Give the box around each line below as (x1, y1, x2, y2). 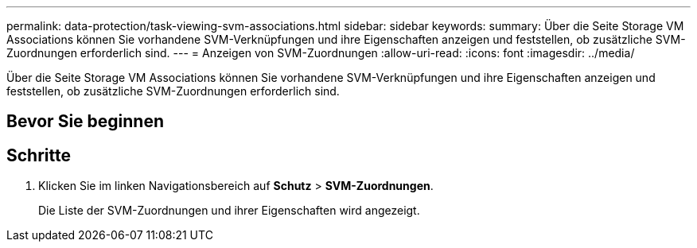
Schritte (6, 145, 71, 165)
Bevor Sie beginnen (6, 111, 165, 132)
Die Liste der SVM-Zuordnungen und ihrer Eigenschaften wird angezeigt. (38, 203, 420, 218)
